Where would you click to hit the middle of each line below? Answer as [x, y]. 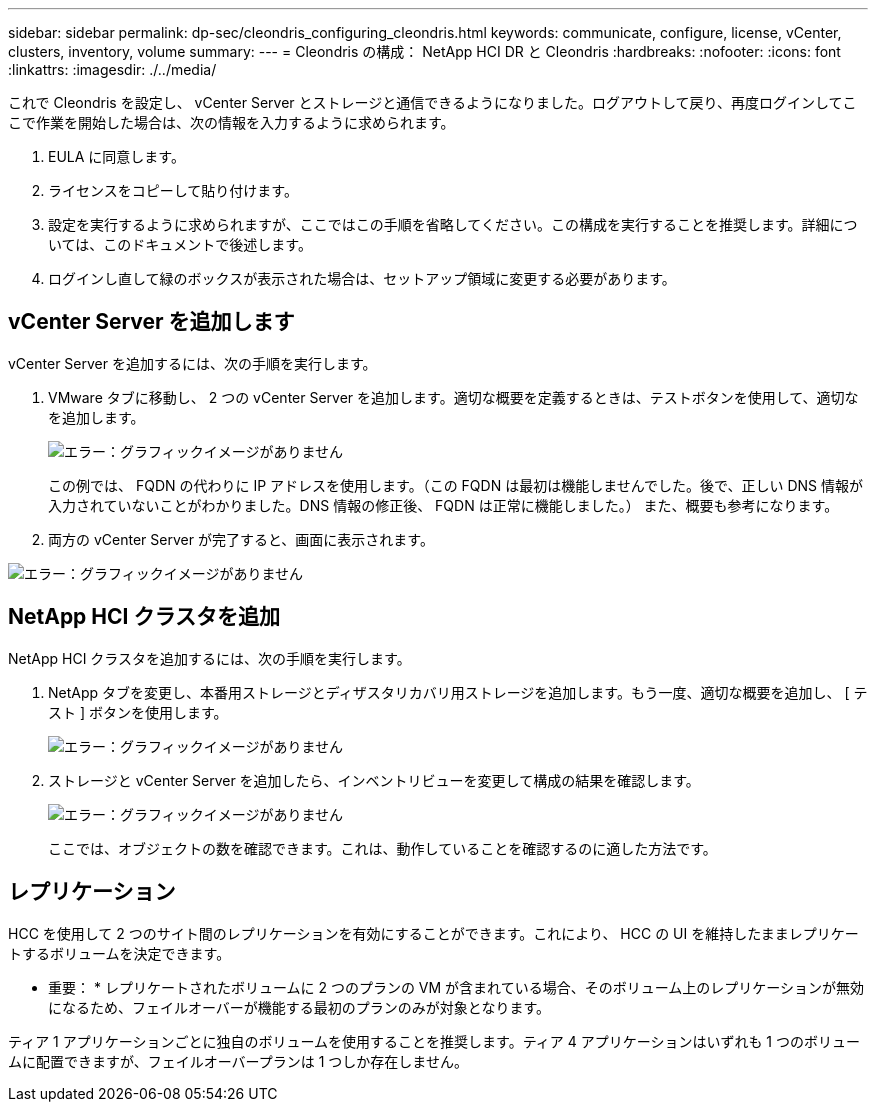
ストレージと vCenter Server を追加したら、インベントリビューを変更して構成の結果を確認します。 [374, 780]
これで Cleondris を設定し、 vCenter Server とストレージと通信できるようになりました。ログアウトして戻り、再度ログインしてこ [432, 102]
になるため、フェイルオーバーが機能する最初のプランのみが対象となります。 [299, 1007]
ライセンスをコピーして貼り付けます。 [173, 190]
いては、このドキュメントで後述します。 [180, 244]
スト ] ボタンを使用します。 [138, 712]
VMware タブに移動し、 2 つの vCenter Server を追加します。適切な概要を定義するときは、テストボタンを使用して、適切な [453, 397]
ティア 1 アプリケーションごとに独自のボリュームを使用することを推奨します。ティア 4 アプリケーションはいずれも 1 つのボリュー [434, 1041]
